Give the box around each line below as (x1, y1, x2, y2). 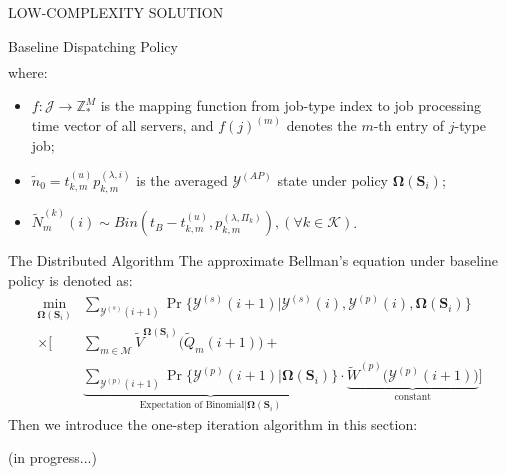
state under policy (277, 169, 388, 190)
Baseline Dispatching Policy (8, 35, 178, 56)
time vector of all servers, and (31, 115, 214, 136)
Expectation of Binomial (139, 400, 245, 411)
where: (8, 61, 48, 82)
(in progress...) (8, 447, 97, 468)
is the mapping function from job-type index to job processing (100, 95, 482, 116)
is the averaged (136, 169, 228, 190)
